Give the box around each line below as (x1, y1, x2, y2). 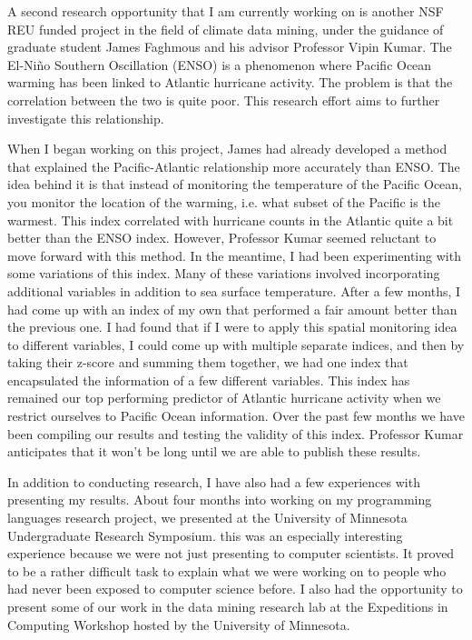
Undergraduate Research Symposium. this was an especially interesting (7, 525, 403, 545)
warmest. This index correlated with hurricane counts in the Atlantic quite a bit (7, 210, 454, 229)
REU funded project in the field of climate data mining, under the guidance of (7, 19, 444, 38)
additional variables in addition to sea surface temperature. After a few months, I (7, 281, 461, 300)
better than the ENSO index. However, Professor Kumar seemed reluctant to (7, 228, 437, 247)
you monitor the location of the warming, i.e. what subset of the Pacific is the (7, 192, 440, 211)
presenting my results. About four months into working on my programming (7, 490, 432, 509)
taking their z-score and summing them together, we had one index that (7, 353, 408, 372)
